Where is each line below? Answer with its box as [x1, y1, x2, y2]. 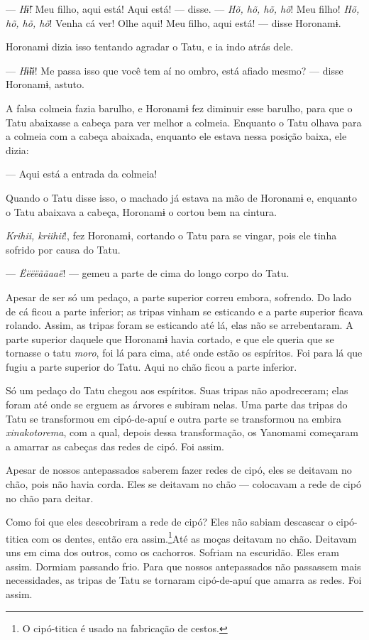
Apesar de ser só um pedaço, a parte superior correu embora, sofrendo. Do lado [6, 289, 352, 304]
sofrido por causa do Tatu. [6, 242, 121, 256]
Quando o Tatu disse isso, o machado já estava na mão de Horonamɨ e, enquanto [6, 190, 358, 205]
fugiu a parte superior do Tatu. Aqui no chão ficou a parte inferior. [6, 359, 297, 374]
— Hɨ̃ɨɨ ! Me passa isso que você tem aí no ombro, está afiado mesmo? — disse [6, 63, 343, 77]
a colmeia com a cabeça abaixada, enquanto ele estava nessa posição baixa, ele [6, 129, 347, 143]
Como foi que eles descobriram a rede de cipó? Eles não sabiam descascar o [6, 514, 334, 529]
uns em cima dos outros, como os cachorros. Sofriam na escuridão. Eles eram [6, 545, 339, 560]
